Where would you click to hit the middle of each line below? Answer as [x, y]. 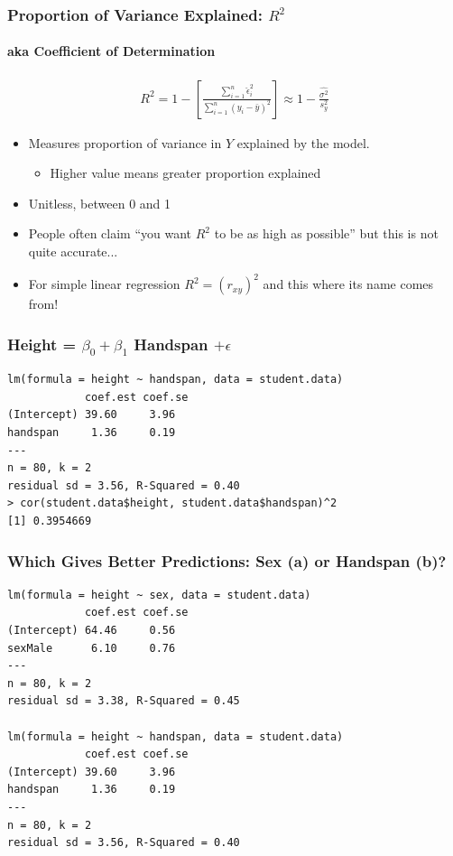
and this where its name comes [348, 284]
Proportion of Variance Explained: [135, 14]
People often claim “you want [110, 233]
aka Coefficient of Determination [111, 51]
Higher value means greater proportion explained [185, 173]
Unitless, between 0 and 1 [100, 203]
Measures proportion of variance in [125, 142]
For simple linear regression [104, 284]
